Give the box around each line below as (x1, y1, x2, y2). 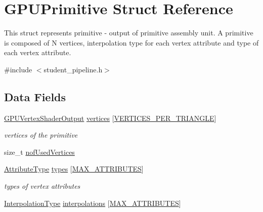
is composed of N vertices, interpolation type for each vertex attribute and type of (4, 37, 259, 48)
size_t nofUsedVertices (4, 146, 75, 157)
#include (4, 64, 32, 74)
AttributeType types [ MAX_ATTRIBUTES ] (4, 163, 144, 174)
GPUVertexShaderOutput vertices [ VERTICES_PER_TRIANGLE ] (4, 112, 216, 123)
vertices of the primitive (4, 130, 78, 140)
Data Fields (4, 89, 66, 104)
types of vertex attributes (4, 181, 80, 191)
